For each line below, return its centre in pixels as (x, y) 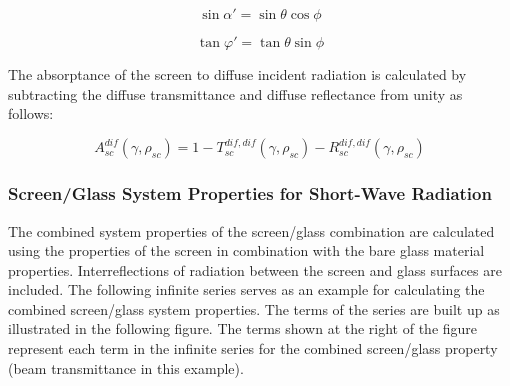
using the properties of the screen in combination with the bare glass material (246, 250)
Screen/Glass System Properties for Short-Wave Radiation (250, 193)
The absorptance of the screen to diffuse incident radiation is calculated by (237, 74)
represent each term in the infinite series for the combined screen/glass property (253, 348)
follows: (31, 113)
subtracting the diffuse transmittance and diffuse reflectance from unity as (235, 93)
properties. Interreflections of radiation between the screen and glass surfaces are (255, 269)
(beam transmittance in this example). (126, 367)
